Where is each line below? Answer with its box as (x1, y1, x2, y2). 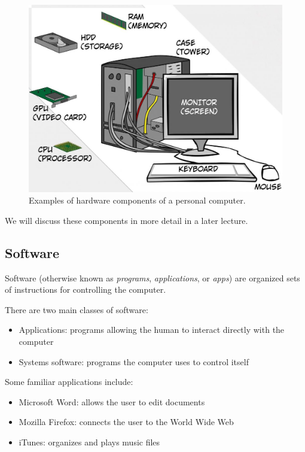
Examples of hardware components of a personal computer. (29, 194, 246, 207)
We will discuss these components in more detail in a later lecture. (5, 214, 248, 226)
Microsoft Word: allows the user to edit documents (19, 395, 205, 408)
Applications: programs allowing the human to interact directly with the (19, 323, 285, 336)
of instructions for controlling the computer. (5, 283, 166, 296)
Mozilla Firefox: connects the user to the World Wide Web (19, 415, 234, 428)
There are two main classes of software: (5, 303, 148, 316)
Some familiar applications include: (5, 375, 133, 388)
